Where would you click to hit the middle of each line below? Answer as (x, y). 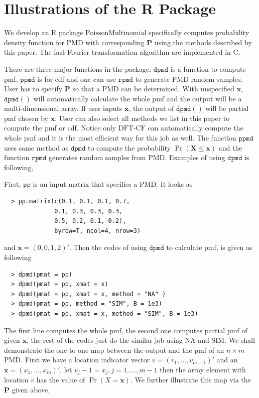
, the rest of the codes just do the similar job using (105, 340)
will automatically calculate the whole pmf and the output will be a (138, 98)
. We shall (240, 340)
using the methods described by (203, 42)
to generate (153, 79)
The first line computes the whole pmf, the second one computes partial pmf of (126, 330)
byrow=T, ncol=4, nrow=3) (98, 231)
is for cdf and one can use (77, 79)
